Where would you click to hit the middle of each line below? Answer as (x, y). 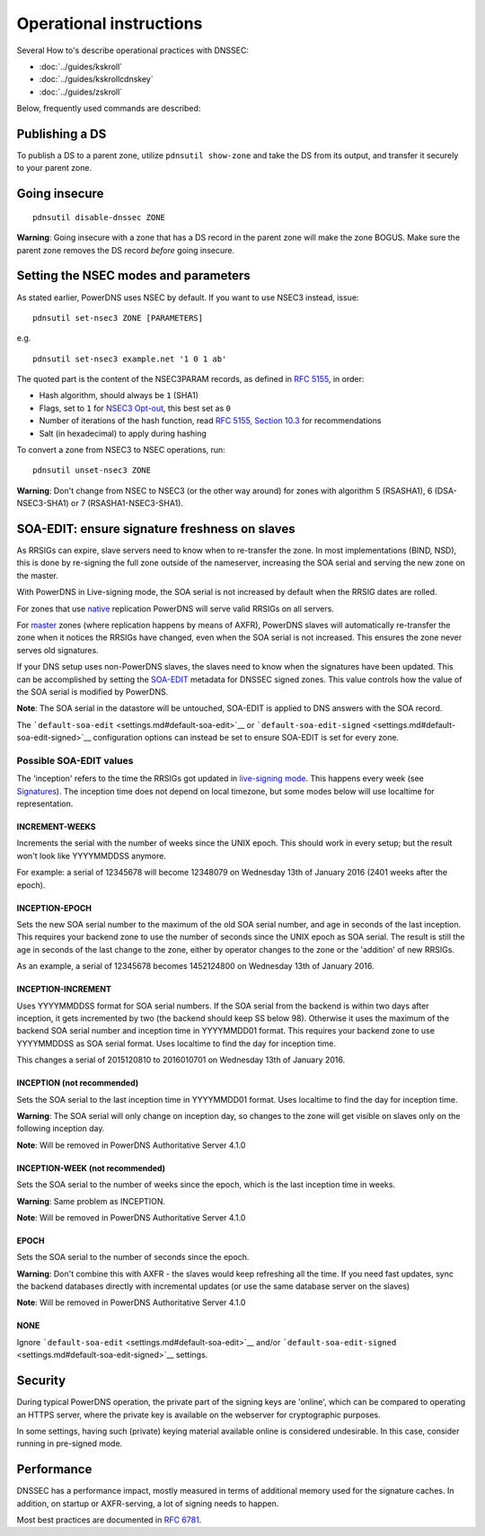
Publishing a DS (62, 133)
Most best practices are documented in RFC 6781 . (109, 1520)
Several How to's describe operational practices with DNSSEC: (132, 50)
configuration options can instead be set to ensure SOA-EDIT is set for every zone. (246, 738)
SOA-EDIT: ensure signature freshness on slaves (156, 529)
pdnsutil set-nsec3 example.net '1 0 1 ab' (130, 359)
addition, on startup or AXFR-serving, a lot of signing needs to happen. (148, 1503)
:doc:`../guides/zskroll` (81, 92)
